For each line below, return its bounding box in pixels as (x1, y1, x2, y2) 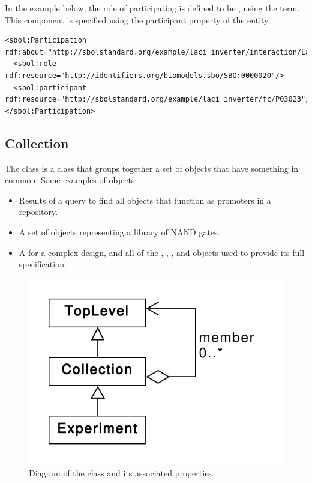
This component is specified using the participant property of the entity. (5, 13, 271, 26)
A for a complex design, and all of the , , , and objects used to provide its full (19, 246, 305, 258)
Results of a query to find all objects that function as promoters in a (19, 193, 271, 206)
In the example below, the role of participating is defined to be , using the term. (5, 2, 300, 14)
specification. (19, 258, 67, 270)
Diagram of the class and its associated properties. (29, 467, 214, 479)
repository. (19, 205, 58, 218)
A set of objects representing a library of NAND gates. (19, 225, 220, 238)
